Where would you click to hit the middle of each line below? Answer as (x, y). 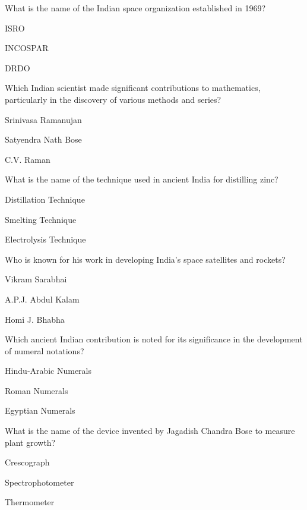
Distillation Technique (45, 199)
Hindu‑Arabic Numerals (48, 371)
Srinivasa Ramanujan (43, 119)
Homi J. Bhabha (35, 319)
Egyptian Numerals (40, 410)
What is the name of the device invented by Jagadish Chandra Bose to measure (150, 431)
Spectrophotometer (39, 482)
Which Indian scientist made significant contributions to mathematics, (133, 88)
